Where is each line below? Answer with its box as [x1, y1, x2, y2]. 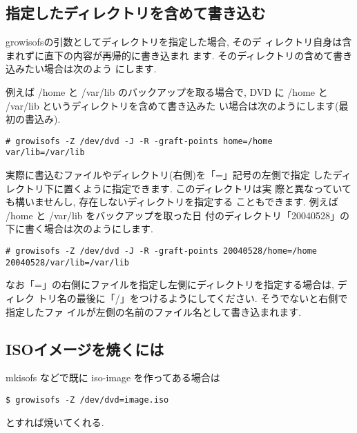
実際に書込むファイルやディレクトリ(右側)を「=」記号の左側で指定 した [6, 168, 333, 182]
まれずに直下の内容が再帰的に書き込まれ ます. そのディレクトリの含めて [6, 48, 334, 62]
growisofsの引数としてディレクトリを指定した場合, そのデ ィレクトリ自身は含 [6, 34, 352, 49]
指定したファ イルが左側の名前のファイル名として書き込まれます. [6, 304, 302, 319]
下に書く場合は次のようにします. [6, 221, 153, 236]
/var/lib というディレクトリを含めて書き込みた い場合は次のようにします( [6, 98, 339, 112]
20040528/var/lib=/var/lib [6, 257, 129, 268]
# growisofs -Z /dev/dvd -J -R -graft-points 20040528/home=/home [6, 246, 318, 256]
